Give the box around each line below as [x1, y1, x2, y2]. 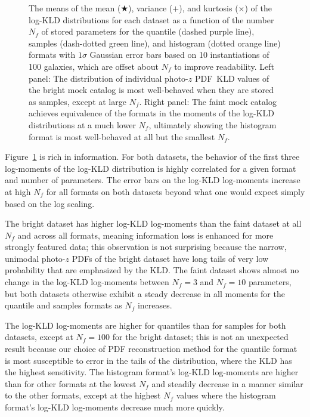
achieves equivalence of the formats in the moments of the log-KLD [29, 107, 275, 119]
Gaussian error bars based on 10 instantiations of [89, 48, 269, 61]
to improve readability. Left [174, 60, 275, 72]
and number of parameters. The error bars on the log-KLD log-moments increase [5, 174, 300, 186]
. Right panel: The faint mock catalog [139, 95, 277, 107]
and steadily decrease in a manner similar [151, 377, 303, 390]
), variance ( [128, 2, 173, 14]
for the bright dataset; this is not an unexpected [112, 330, 289, 343]
